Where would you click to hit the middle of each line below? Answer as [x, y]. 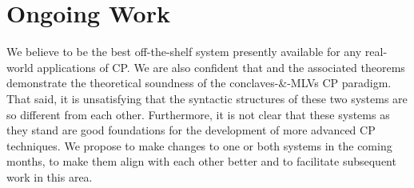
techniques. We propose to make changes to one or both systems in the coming [199, 145]
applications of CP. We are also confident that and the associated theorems [221, 67]
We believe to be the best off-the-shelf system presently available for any [184, 52]
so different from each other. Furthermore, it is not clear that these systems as [198, 114]
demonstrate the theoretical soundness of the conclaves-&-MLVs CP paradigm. [199, 83]
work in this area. [50, 176]
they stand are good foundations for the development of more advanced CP [191, 130]
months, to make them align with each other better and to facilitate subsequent [201, 161]
